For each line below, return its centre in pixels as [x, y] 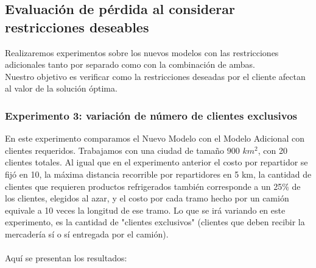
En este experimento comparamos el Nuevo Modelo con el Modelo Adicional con [155, 138]
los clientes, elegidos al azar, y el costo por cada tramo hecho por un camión [147, 198]
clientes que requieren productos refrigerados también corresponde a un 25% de [153, 186]
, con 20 [272, 150]
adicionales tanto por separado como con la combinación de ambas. [130, 64]
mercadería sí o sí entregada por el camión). [87, 234]
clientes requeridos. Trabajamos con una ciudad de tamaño [115, 150]
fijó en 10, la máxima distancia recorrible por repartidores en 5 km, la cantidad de [158, 174]
